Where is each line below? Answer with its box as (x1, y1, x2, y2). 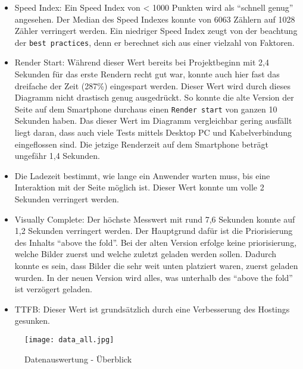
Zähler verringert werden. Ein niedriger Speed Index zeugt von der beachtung (14, 24, 298, 37)
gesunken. (14, 314, 50, 327)
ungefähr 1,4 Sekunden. (14, 149, 100, 162)
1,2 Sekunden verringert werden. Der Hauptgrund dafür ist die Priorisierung (14, 224, 293, 237)
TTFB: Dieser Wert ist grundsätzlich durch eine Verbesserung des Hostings (14, 302, 290, 315)
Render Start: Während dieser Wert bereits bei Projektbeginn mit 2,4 (14, 56, 269, 68)
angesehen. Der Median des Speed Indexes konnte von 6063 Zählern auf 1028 (14, 12, 295, 25)
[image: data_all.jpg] (24, 335, 114, 344)
